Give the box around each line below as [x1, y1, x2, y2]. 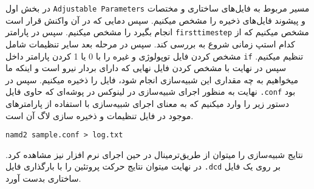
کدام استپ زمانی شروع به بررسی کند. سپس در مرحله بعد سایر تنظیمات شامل [5, 37, 295, 50]
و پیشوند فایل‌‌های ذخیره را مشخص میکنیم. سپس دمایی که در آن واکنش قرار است [5, 13, 305, 26]
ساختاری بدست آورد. [5, 172, 81, 185]
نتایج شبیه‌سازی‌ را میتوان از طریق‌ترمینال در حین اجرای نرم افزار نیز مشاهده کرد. [5, 148, 304, 160]
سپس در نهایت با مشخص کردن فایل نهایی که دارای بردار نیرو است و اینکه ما [5, 61, 287, 74]
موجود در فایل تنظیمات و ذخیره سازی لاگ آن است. [5, 109, 194, 122]
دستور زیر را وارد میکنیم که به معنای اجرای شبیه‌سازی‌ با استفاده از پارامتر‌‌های [5, 97, 289, 109]
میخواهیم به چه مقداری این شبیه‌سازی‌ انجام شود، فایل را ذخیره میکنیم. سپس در [5, 73, 299, 86]
